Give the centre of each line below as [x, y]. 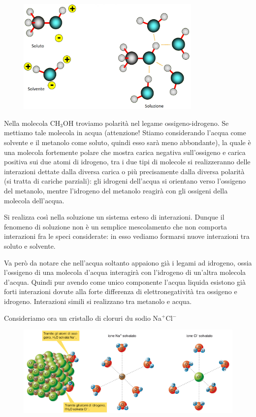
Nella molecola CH [32, 123]
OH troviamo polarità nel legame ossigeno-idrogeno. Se [146, 123]
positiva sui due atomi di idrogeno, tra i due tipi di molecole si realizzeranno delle [127, 162]
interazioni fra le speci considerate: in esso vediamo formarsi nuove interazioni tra [127, 236]
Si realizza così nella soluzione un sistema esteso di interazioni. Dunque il [114, 217]
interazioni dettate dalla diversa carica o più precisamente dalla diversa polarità [124, 171]
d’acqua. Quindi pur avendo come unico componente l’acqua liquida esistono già [125, 282]
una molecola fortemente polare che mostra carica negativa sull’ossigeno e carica [125, 152]
